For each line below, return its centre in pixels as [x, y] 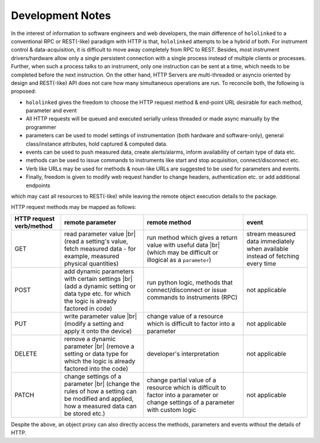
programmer [41, 127]
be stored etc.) [85, 413]
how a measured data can [100, 406]
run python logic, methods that [190, 282]
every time [262, 263]
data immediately [271, 241]
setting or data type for [96, 353]
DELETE [26, 353]
